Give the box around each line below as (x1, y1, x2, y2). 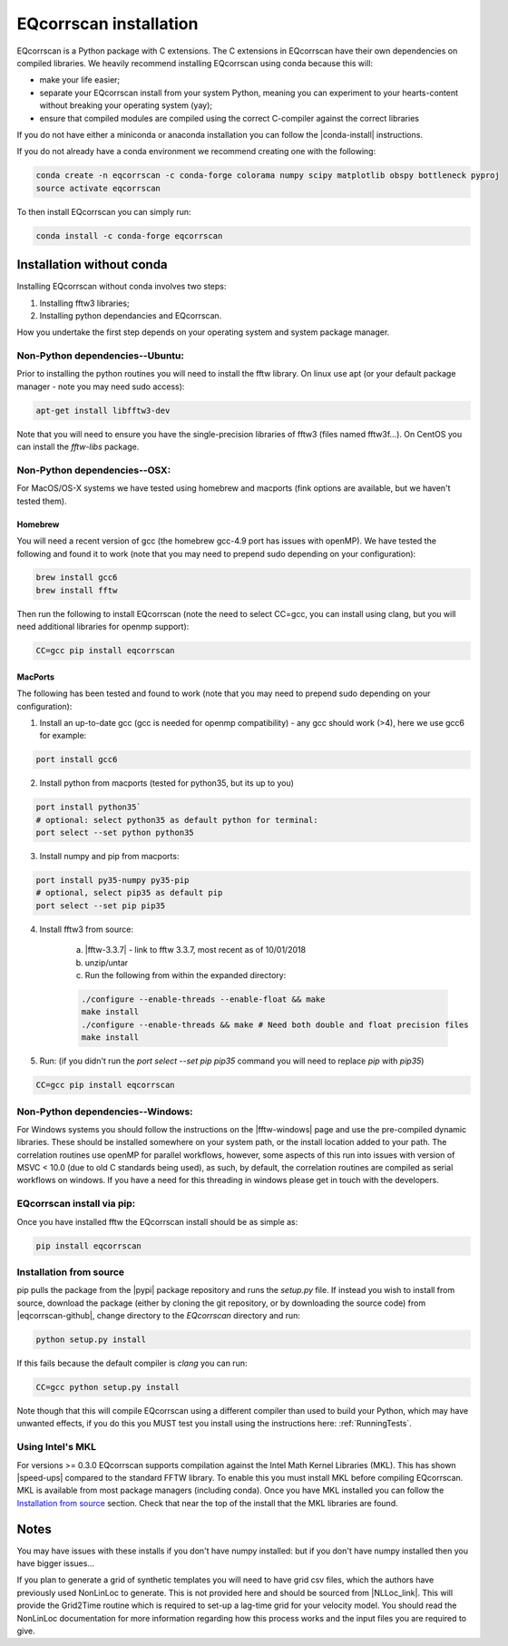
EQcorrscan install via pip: (16, 1198, 136, 1210)
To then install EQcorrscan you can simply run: (16, 206, 191, 217)
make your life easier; (39, 74, 121, 85)
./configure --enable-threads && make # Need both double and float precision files (81, 1019, 469, 1030)
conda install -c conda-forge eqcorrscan (35, 230, 223, 240)
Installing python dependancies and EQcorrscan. (39, 309, 222, 321)
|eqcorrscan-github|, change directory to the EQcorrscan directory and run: (16, 1310, 301, 1321)
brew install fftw (35, 585, 118, 595)
